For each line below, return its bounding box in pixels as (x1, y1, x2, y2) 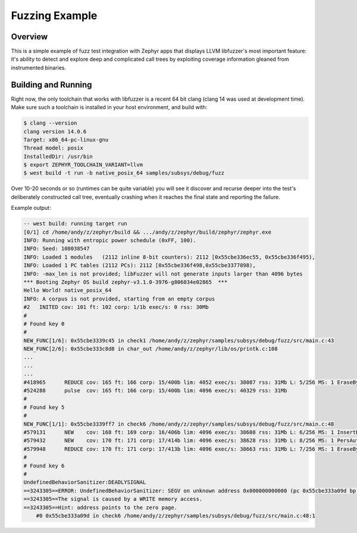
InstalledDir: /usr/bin (23, 153, 93, 160)
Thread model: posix (23, 145, 83, 151)
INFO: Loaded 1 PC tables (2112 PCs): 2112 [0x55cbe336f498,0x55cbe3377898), (23, 262, 256, 269)
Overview (11, 32, 48, 42)
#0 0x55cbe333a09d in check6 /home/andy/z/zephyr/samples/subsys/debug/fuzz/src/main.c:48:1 (36, 512, 315, 519)
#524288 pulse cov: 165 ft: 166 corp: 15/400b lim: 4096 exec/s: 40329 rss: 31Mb (23, 388, 287, 394)
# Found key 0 (23, 320, 65, 327)
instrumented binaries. (11, 64, 67, 71)
